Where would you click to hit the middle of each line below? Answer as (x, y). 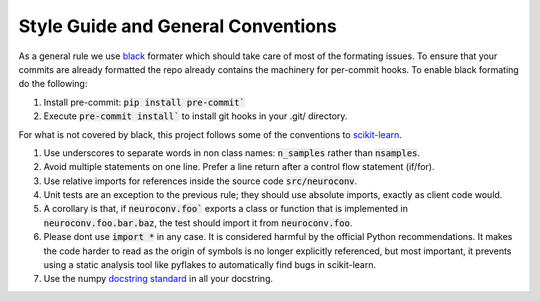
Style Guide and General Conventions (177, 26)
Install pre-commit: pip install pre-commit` (144, 102)
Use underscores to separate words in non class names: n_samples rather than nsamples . (231, 152)
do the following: (53, 84)
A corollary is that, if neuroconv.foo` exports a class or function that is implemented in (226, 209)
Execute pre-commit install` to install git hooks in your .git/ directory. (195, 116)
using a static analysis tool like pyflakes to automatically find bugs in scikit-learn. (210, 265)
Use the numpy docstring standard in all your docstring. (158, 279)
